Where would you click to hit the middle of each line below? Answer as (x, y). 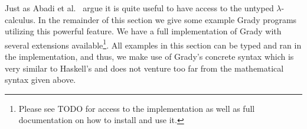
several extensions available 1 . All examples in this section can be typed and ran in (153, 44)
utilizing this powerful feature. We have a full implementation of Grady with (143, 31)
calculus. (20, 19)
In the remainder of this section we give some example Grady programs (167, 19)
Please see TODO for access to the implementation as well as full (137, 108)
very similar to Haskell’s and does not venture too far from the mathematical (144, 68)
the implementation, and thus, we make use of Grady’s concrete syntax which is (149, 57)
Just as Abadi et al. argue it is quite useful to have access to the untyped (139, 8)
